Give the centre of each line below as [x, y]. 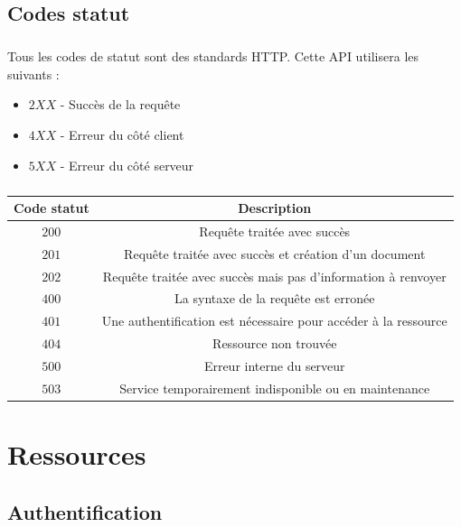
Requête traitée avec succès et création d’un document [275, 253]
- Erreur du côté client [122, 134]
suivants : [33, 74]
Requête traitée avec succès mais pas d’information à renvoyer [274, 276]
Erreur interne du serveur [274, 365]
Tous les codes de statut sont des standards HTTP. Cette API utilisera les [213, 56]
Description [275, 208]
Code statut [52, 208]
